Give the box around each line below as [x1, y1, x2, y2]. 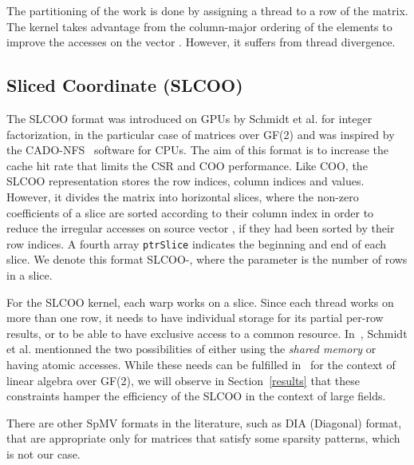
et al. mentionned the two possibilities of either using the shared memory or [6, 340, 377, 357]
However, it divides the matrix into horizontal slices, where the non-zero [6, 188, 359, 205]
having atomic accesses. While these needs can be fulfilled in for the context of [6, 356, 396, 372]
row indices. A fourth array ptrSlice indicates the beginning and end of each [6, 235, 387, 252]
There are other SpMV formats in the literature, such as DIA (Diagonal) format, [6, 414, 402, 431]
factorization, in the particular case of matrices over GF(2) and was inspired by [6, 125, 395, 142]
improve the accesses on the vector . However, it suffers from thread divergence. [6, 34, 396, 50]
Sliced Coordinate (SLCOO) [6, 73, 243, 97]
